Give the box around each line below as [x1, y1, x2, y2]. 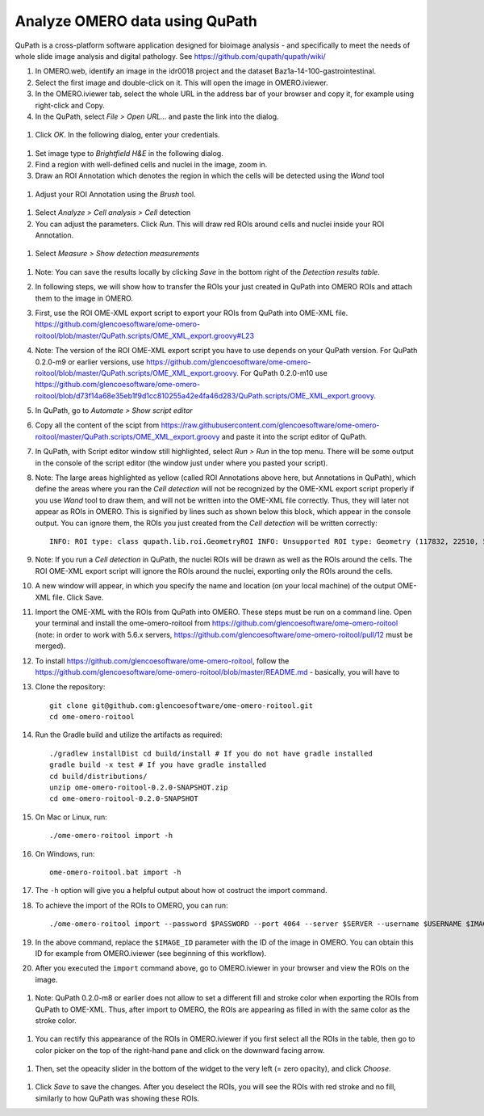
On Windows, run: [35, 849, 95, 858]
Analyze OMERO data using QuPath [15, 12, 257, 30]
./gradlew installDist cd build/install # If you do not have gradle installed [49, 748, 373, 758]
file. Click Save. [52, 592, 104, 602]
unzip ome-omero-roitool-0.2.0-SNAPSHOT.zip [49, 783, 229, 792]
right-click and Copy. [35, 100, 105, 110]
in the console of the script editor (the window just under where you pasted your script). [35, 457, 328, 468]
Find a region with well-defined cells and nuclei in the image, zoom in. [35, 160, 268, 170]
